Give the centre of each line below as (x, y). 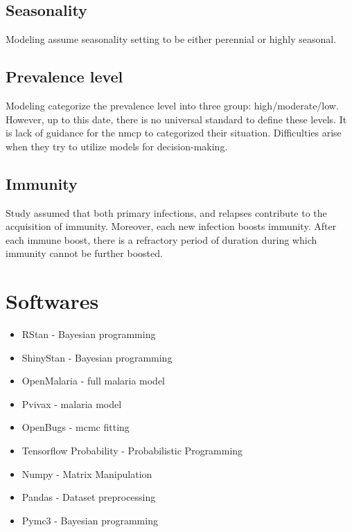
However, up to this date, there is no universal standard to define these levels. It (176, 119)
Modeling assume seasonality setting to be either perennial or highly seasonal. (171, 39)
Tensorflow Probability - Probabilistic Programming (132, 451)
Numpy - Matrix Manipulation (87, 473)
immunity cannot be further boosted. (84, 253)
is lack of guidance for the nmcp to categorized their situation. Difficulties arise (174, 133)
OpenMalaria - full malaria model (94, 381)
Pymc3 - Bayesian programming (90, 520)
